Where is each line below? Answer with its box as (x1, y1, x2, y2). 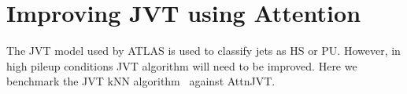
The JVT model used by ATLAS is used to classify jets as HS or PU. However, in (6, 42, 401, 59)
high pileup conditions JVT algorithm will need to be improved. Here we (6, 57, 357, 74)
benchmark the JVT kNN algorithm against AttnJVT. (6, 73, 276, 89)
